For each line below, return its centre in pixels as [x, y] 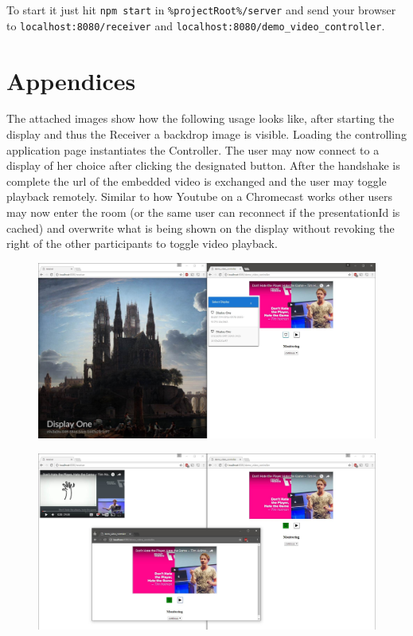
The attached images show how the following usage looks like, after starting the [201, 118]
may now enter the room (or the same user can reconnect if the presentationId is [203, 212]
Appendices [71, 80]
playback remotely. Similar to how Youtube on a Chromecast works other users [200, 196]
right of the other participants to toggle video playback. [142, 243]
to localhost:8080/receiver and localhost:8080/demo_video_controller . [196, 25]
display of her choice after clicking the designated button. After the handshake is [203, 165]
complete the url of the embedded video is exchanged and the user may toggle [197, 181]
